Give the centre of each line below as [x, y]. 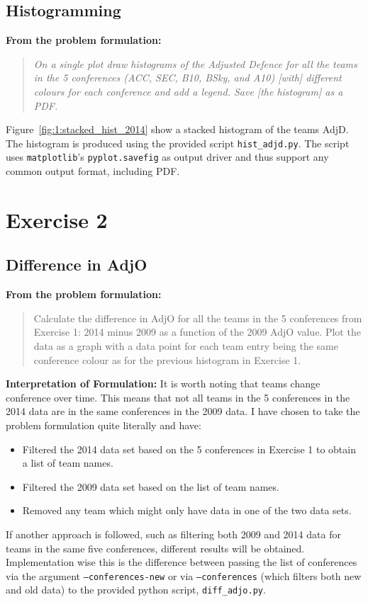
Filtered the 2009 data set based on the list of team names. [151, 486]
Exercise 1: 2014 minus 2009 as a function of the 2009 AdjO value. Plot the [197, 332]
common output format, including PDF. [93, 171]
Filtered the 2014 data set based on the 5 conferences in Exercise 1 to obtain [189, 449]
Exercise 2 [57, 219]
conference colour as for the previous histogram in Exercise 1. [167, 359]
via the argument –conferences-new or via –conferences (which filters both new [184, 575]
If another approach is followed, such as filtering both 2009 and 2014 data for [173, 534]
